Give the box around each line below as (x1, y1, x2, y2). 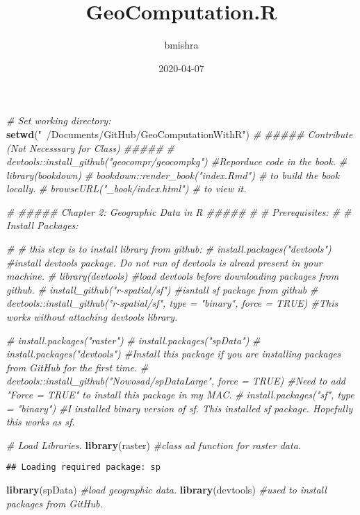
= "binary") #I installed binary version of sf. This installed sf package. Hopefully (6, 400, 353, 415)
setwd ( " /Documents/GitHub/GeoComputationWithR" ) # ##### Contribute (6, 126, 353, 141)
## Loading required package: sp (6, 462, 161, 473)
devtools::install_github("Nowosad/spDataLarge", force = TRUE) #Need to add (6, 373, 345, 388)
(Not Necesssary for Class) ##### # (6, 140, 175, 155)
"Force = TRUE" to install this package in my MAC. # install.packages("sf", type (6, 387, 354, 401)
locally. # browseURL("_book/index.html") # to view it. (6, 181, 247, 196)
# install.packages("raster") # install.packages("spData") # (6, 332, 261, 347)
